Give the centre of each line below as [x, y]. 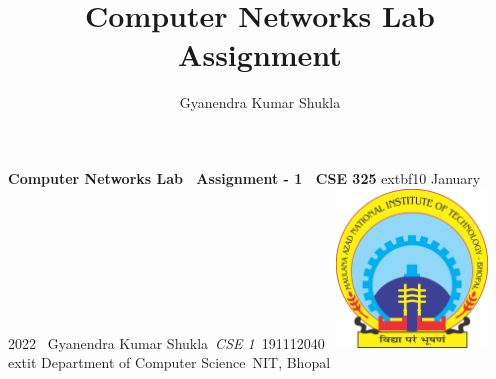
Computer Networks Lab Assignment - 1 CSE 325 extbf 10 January [244, 177]
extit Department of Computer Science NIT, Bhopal [169, 361]
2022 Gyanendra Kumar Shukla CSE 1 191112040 [166, 342]
